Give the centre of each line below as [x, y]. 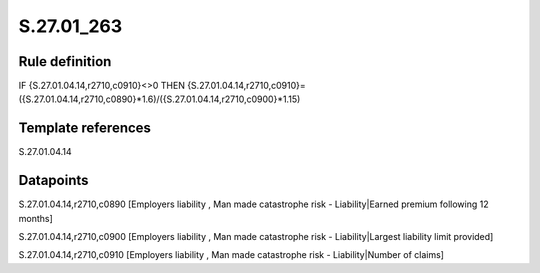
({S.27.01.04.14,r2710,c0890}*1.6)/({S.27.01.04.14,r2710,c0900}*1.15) [159, 99]
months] [36, 218]
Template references [85, 128]
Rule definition [65, 61]
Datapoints [53, 180]
